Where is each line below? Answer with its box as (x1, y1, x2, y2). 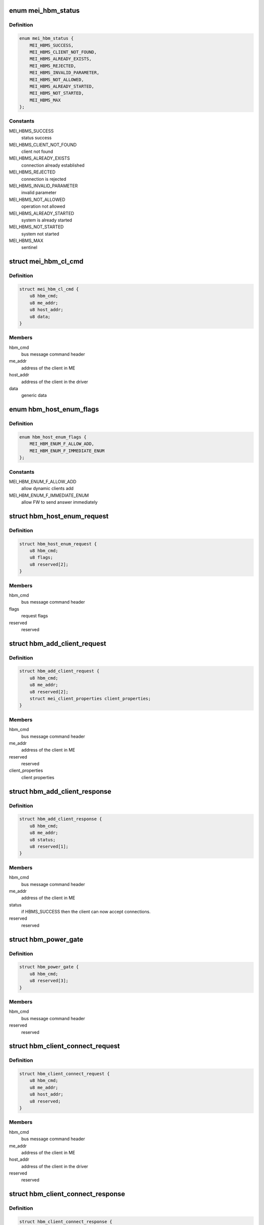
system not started (21, 231, 60, 237)
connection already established (21, 162, 85, 168)
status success (21, 135, 52, 141)
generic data (21, 392, 47, 398)
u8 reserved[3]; (29, 978, 68, 983)
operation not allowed (21, 203, 66, 209)
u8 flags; (29, 555, 53, 561)
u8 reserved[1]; (29, 844, 68, 849)
